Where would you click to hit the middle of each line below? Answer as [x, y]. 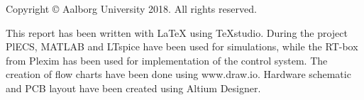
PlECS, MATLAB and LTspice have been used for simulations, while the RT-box [182, 46]
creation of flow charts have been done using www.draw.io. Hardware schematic [178, 74]
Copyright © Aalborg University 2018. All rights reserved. [131, 9]
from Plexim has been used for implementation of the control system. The [167, 60]
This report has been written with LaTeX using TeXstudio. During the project [177, 32]
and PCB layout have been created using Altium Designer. [133, 88]
